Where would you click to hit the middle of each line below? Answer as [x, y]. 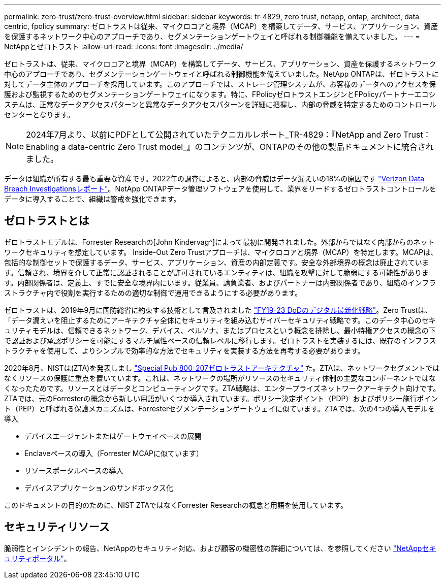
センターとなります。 [39, 115]
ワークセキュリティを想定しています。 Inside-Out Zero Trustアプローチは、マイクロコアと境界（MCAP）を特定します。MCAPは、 [221, 252]
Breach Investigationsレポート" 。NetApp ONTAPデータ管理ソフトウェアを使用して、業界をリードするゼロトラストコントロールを [220, 189]
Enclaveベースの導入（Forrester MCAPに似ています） [114, 453]
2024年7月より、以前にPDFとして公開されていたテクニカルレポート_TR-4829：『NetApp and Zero [214, 135]
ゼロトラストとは [47, 221]
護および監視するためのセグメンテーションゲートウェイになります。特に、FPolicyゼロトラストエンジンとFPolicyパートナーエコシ [220, 94]
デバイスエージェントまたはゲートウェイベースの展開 [113, 436]
